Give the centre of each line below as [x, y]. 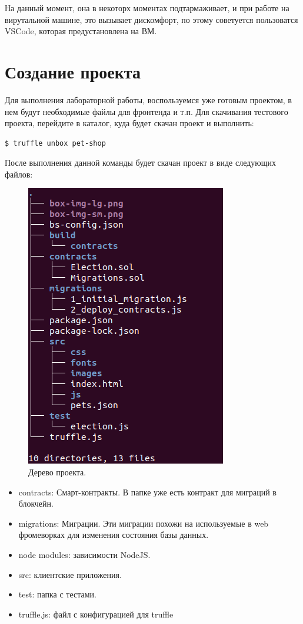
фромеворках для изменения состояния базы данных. [114, 535]
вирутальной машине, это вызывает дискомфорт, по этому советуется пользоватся [151, 19]
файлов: [19, 174]
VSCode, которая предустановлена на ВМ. [81, 31]
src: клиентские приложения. [70, 574]
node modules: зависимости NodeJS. [84, 555]
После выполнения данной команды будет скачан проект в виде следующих [141, 162]
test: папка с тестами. [57, 594]
